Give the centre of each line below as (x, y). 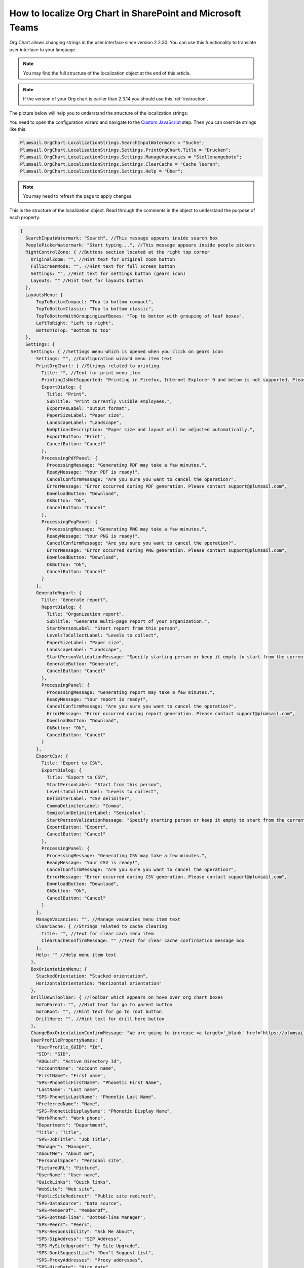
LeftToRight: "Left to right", (75, 323)
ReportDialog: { (62, 607)
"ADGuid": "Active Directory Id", (79, 1061)
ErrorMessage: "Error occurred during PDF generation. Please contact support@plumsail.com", (167, 486)
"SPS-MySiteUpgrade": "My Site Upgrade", (88, 1246)
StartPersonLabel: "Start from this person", (104, 784)
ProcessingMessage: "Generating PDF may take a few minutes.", (127, 465)
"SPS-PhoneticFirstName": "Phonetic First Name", (99, 1083)
